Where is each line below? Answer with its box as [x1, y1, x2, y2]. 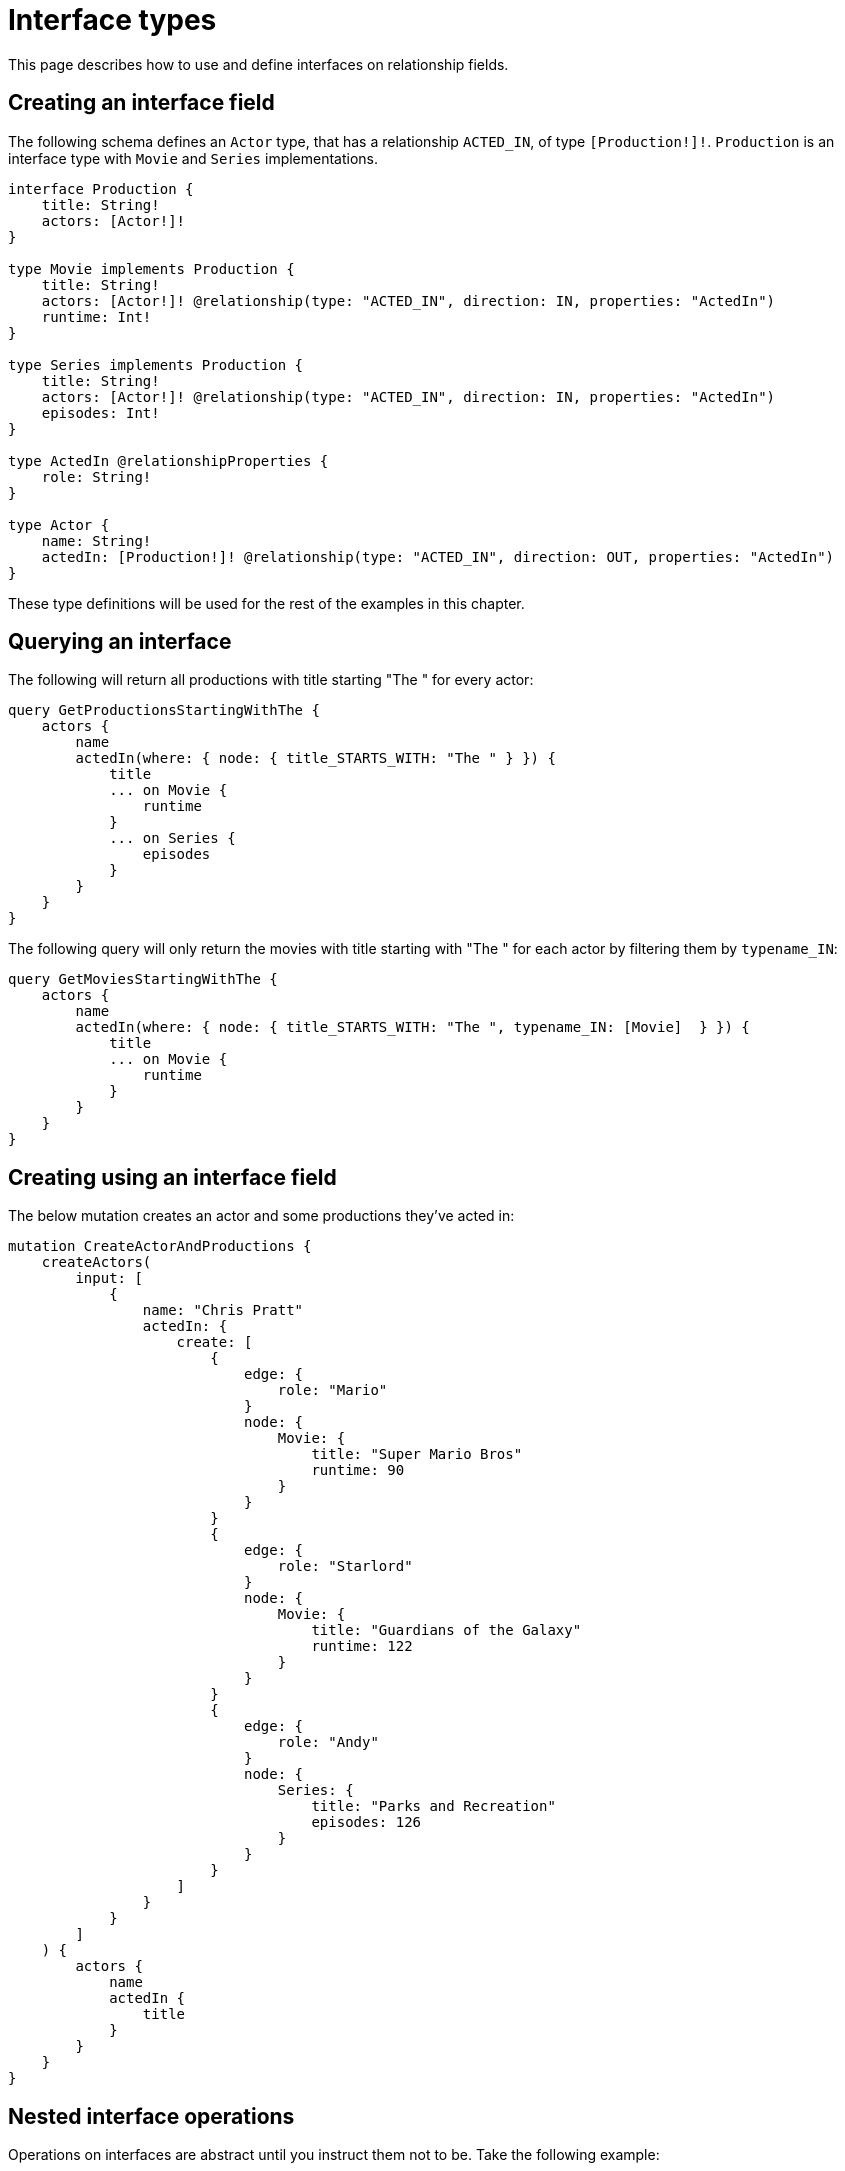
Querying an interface [8, 629, 232, 655]
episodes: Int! [41, 404, 160, 421]
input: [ [75, 1270, 143, 1287]
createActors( [41, 1254, 152, 1271]
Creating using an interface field [8, 1164, 337, 1190]
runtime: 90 [311, 1462, 405, 1479]
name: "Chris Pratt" [142, 1302, 304, 1319]
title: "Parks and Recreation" [311, 1798, 556, 1815]
